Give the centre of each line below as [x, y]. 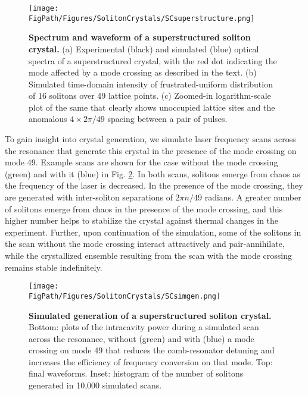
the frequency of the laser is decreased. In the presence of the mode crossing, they [154, 185]
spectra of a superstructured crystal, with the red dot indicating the [153, 60]
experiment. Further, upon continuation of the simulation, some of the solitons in [153, 232]
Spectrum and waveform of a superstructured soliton [140, 37]
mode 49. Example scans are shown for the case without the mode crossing [141, 162]
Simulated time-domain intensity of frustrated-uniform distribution [151, 84]
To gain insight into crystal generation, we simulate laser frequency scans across [150, 139]
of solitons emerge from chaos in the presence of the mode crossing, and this [144, 209]
